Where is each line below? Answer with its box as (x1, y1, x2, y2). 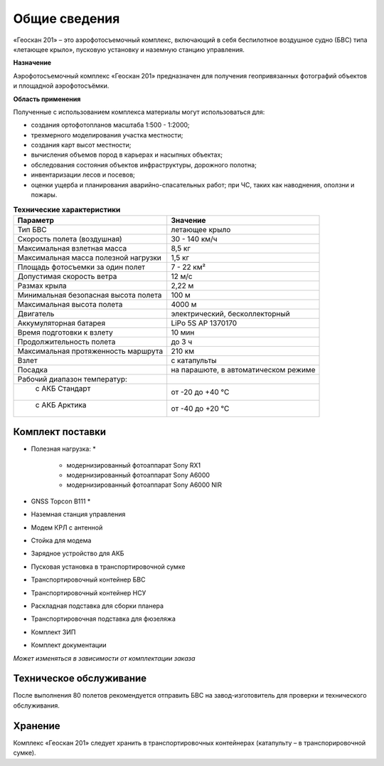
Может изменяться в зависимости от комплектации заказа (13, 654, 196, 662)
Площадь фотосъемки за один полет (17, 262, 146, 272)
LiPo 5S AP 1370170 (171, 318, 238, 327)
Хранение (13, 720, 60, 732)
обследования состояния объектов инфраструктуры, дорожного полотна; (31, 160, 257, 169)
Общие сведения (13, 11, 120, 26)
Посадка (17, 364, 48, 374)
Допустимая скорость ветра (17, 271, 117, 281)
